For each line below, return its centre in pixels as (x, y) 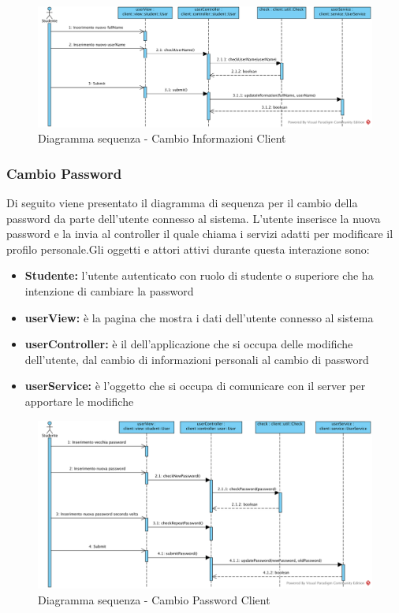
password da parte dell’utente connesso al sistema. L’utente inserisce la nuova (194, 218)
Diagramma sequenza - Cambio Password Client (154, 599)
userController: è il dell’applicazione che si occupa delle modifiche (189, 344)
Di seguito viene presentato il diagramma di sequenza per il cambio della (182, 203)
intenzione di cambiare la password (109, 290)
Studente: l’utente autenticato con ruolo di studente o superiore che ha (199, 275)
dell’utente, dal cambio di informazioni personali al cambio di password (197, 359)
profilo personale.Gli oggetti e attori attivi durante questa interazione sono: (188, 249)
